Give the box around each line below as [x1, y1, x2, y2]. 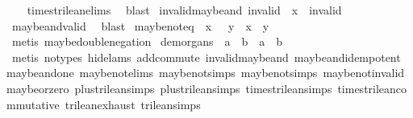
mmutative [6, 96, 60, 112]
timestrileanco [337, 79, 407, 96]
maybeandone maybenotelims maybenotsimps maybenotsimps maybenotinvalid [6, 64, 405, 81]
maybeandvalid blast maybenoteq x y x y [11, 17, 269, 34]
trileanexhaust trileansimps [65, 96, 201, 112]
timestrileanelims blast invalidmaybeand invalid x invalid [27, 2, 342, 18]
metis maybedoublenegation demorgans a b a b [11, 33, 283, 50]
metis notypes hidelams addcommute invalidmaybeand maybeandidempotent [11, 48, 401, 65]
